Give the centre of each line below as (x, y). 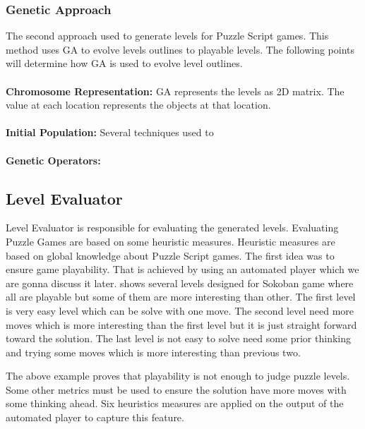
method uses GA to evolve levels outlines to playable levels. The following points (180, 49)
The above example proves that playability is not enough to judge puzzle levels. (178, 376)
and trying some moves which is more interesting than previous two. (153, 352)
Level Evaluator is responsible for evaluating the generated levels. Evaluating (172, 228)
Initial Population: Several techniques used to (110, 132)
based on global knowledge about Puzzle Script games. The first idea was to (170, 255)
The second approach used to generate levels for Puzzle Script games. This (167, 36)
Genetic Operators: (53, 160)
